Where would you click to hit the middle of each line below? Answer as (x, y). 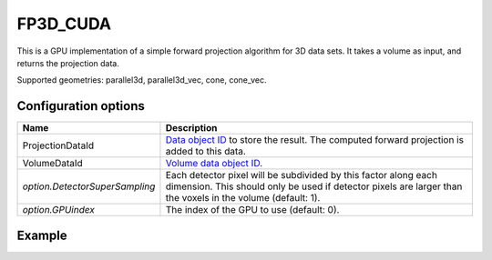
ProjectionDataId (58, 145)
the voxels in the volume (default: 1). (243, 198)
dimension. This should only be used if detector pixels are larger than (314, 186)
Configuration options (81, 106)
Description (191, 128)
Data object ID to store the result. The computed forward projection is (315, 140)
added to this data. (205, 152)
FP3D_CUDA (64, 24)
